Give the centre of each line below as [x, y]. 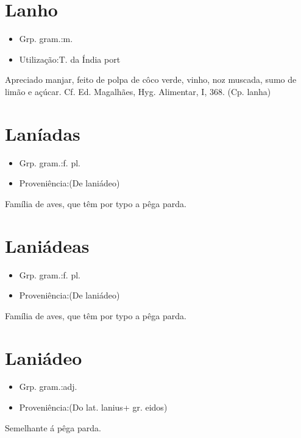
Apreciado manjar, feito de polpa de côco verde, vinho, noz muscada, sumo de [151, 79]
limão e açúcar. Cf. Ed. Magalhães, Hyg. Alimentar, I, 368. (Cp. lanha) [138, 91]
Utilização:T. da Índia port [70, 59]
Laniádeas [47, 245]
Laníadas [43, 133]
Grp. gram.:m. [46, 39]
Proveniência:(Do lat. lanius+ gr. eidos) [93, 407]
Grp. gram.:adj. [48, 387]
